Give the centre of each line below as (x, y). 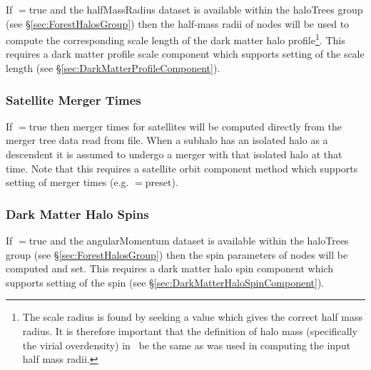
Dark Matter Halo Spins (77, 214)
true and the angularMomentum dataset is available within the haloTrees (189, 241)
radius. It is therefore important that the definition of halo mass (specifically (190, 331)
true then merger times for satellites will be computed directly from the (185, 126)
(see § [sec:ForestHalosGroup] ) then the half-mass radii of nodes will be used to (178, 23)
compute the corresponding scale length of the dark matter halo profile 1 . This (176, 39)
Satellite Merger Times (73, 99)
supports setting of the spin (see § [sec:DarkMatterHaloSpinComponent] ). (165, 282)
